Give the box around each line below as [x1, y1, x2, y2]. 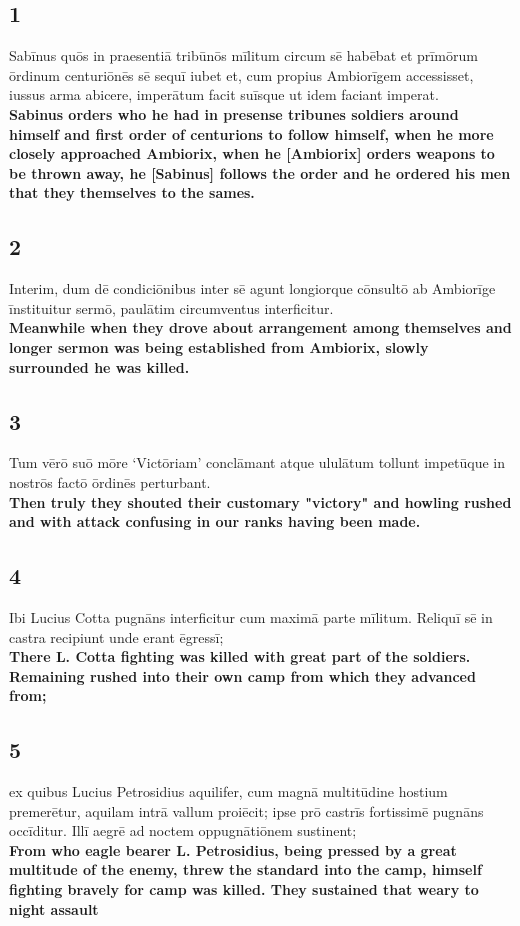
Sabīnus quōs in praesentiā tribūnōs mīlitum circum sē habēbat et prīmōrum [9, 45, 478, 66]
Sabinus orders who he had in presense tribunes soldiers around [9, 103, 459, 124]
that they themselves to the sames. [9, 182, 255, 203]
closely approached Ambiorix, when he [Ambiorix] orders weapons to [9, 143, 495, 164]
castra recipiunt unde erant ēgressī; [9, 626, 224, 647]
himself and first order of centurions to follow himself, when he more [9, 123, 494, 144]
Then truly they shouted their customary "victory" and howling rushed [9, 491, 512, 512]
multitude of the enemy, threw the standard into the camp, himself [9, 859, 482, 880]
